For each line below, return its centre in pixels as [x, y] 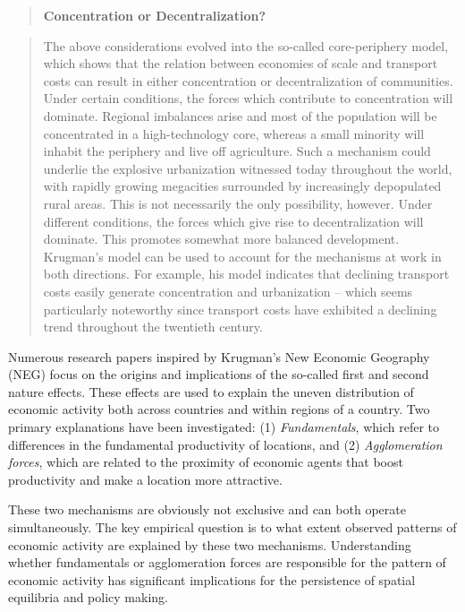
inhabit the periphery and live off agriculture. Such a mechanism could [237, 151]
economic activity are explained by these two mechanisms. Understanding [210, 544]
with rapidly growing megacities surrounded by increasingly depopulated [242, 186]
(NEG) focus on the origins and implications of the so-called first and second [219, 374]
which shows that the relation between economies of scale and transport [241, 63]
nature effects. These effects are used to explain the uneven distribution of [211, 391]
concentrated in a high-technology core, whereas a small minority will [234, 133]
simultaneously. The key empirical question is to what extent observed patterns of [232, 527]
